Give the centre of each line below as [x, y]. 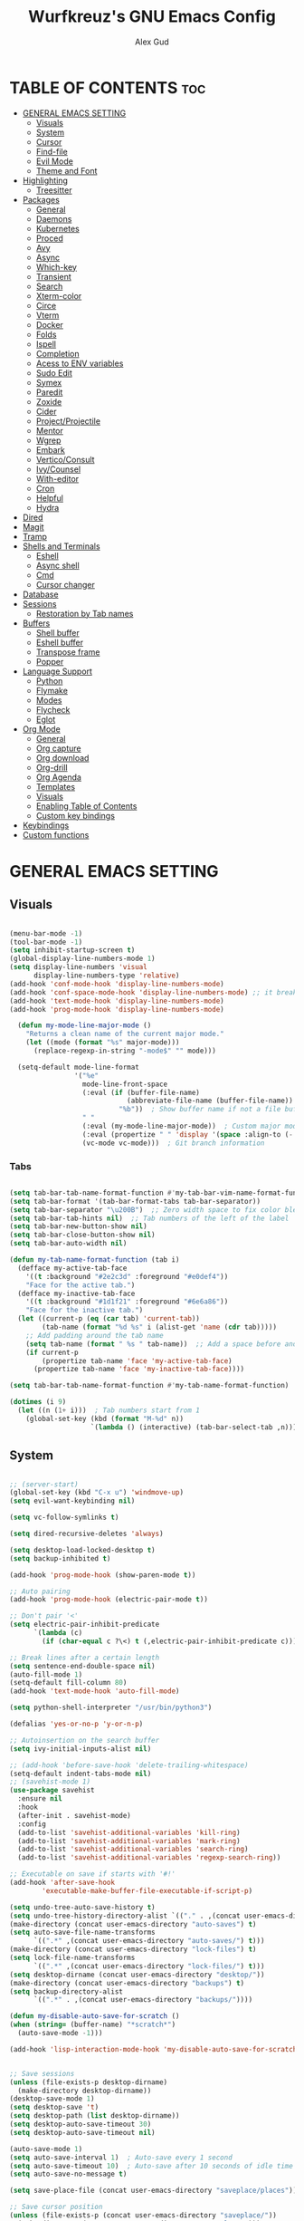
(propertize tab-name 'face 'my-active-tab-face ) [137, 1360]
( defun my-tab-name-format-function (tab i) [95, 1260]
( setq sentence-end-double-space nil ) [82, 1666]
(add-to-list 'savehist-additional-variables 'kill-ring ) [129, 1832]
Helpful [49, 498]
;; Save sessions [42, 2073]
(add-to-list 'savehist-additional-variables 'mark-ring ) [129, 1841]
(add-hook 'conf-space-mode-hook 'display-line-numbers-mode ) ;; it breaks [155, 992]
